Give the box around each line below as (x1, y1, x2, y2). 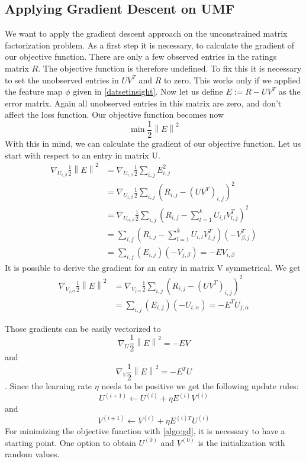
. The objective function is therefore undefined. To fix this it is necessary (38, 62, 302, 74)
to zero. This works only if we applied (163, 73, 301, 86)
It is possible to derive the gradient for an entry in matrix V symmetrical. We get (5, 261, 301, 273)
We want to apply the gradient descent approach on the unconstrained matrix (5, 27, 288, 40)
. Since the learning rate (5, 379, 92, 392)
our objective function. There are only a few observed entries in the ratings (5, 50, 277, 63)
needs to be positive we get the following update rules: (101, 379, 299, 392)
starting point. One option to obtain (5, 436, 136, 448)
